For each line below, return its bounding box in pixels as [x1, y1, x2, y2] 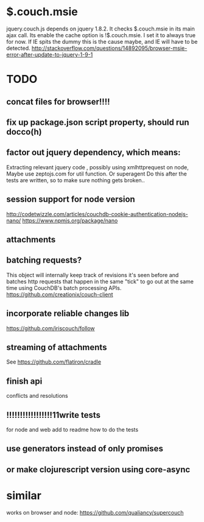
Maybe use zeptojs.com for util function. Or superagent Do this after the [6, 170, 187, 177]
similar [6, 488, 41, 503]
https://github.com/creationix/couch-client [6, 291, 114, 298]
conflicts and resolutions [6, 392, 68, 400]
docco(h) [6, 127, 42, 137]
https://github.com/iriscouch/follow [6, 325, 96, 332]
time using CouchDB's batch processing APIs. [6, 284, 122, 291]
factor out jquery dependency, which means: [6, 147, 181, 158]
